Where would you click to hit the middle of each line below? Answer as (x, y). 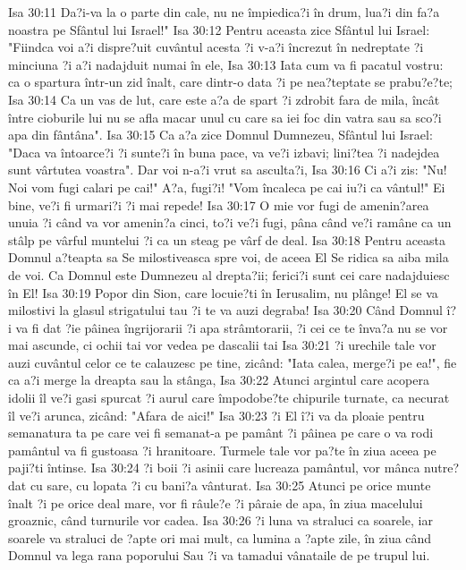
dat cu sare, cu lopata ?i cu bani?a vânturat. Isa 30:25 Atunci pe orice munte (220, 485)
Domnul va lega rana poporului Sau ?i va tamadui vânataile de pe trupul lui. (219, 555)
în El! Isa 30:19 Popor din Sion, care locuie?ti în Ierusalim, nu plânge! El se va (223, 292)
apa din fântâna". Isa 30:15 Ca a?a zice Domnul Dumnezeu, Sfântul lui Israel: (220, 135)
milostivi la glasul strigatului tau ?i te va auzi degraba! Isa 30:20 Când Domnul (225, 310)
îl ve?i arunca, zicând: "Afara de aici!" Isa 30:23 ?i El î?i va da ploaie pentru (216, 415)
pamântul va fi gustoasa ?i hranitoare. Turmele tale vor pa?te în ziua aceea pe (222, 450)
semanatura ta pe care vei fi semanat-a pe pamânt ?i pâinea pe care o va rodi (221, 433)
